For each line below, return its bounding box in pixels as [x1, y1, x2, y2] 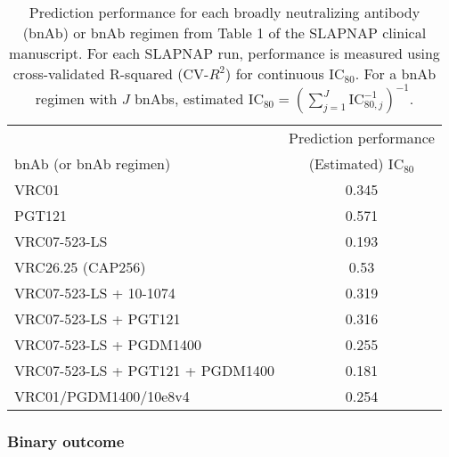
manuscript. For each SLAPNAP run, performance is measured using [9, 43, 440, 63]
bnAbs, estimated [134, 88, 244, 109]
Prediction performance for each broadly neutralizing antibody [29, 2, 420, 22]
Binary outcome [7, 429, 125, 452]
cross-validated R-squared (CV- [12, 63, 209, 84]
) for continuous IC [225, 63, 345, 84]
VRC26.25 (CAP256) [14, 257, 146, 277]
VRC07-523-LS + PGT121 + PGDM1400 [14, 360, 275, 380]
